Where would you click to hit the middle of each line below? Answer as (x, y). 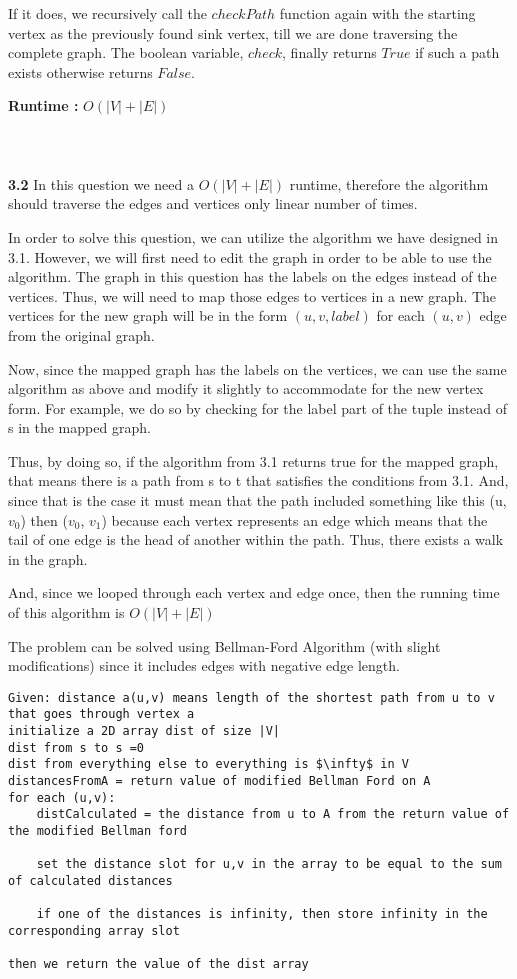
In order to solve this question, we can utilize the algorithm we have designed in (253, 236)
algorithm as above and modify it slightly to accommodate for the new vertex (246, 388)
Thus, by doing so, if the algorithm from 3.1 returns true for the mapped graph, (253, 460)
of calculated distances (90, 881)
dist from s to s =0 (76, 747)
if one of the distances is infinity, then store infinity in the (262, 914)
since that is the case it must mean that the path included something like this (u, (257, 500)
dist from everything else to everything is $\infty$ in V (208, 764)
